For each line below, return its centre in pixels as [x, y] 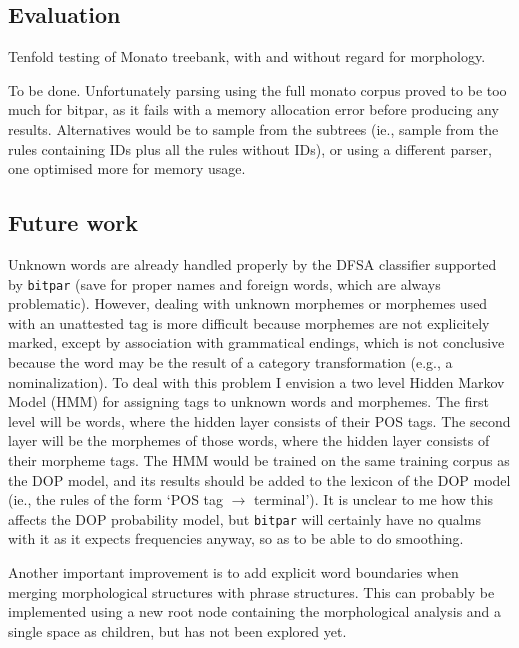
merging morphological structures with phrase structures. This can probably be [251, 591]
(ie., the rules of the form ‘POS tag [116, 499]
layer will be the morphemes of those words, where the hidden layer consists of [249, 440]
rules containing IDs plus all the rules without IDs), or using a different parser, [250, 148]
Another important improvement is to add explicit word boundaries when [233, 572]
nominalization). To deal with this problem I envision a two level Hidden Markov [256, 381]
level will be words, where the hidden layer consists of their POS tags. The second [259, 420]
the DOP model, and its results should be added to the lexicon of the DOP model [259, 479]
